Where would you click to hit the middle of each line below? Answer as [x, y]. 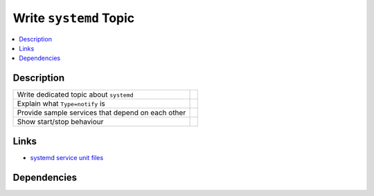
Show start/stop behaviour [60, 122]
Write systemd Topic [74, 18]
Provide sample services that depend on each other [101, 112]
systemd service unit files [67, 157]
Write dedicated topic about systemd [75, 95]
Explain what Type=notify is [61, 104]
